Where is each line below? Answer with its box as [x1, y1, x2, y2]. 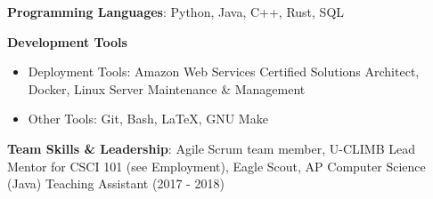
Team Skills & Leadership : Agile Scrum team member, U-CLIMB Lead [7, 139, 415, 157]
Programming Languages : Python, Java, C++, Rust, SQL [7, 3, 345, 20]
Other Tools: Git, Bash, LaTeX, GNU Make [28, 109, 268, 128]
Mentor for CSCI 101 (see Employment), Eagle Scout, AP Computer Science [7, 156, 426, 175]
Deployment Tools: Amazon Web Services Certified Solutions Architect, [28, 62, 420, 81]
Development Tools [7, 32, 127, 51]
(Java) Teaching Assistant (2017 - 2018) [7, 174, 225, 193]
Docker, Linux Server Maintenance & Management [28, 79, 306, 98]
